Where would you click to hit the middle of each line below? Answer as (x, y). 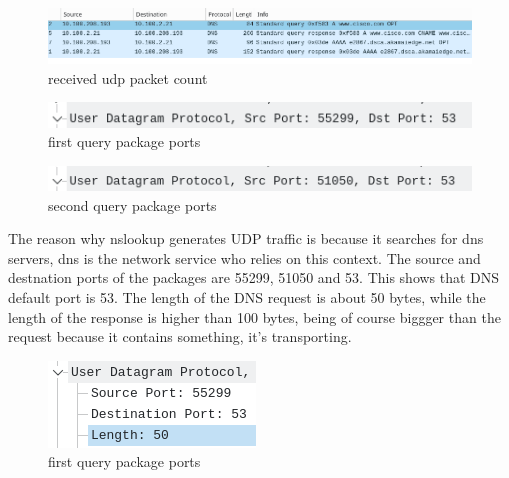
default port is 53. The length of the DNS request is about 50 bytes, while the (247, 296)
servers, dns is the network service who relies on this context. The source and (244, 257)
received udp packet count (128, 77)
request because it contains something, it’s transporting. (180, 336)
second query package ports (132, 204)
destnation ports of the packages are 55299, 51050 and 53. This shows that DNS (254, 277)
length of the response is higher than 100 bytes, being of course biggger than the (254, 316)
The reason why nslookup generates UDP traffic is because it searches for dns (246, 238)
